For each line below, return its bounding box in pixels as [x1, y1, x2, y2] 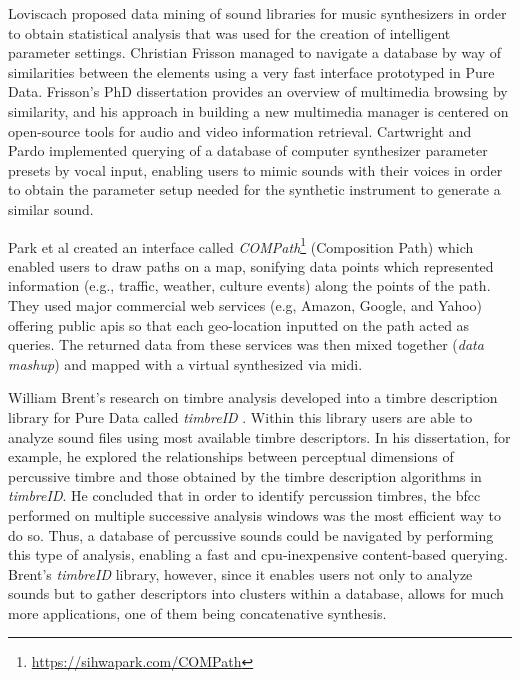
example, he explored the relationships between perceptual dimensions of [8, 446, 454, 467]
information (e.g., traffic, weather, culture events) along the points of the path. [8, 275, 491, 296]
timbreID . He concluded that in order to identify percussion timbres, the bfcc [8, 485, 481, 506]
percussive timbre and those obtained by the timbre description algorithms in [8, 465, 482, 486]
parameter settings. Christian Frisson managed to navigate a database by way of [8, 42, 502, 63]
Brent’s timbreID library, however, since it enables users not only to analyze [8, 563, 473, 584]
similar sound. [8, 198, 94, 219]
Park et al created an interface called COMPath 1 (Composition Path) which [8, 233, 474, 257]
